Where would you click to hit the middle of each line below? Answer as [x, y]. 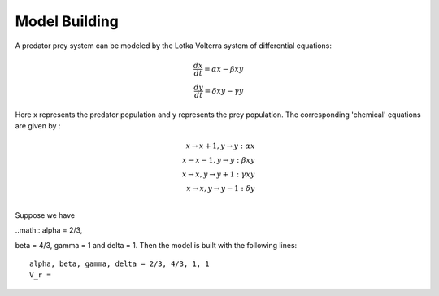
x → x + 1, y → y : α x [220, 146]
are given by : [38, 125]
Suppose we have [45, 215]
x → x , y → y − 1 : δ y [221, 189]
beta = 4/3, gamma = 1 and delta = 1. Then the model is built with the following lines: [156, 245]
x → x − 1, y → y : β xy [218, 160]
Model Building [67, 21]
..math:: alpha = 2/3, [49, 230]
